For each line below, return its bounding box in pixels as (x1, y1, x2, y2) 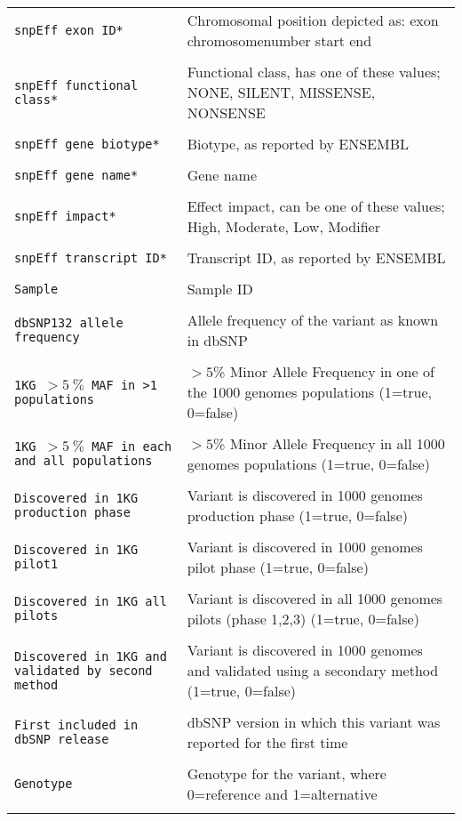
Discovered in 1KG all (14, 594, 167, 608)
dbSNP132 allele (14, 316, 123, 330)
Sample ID (187, 278, 253, 299)
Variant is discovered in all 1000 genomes (187, 588, 443, 608)
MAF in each (92, 439, 172, 454)
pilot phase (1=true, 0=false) (187, 557, 369, 577)
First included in (14, 718, 139, 732)
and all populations (14, 454, 153, 468)
